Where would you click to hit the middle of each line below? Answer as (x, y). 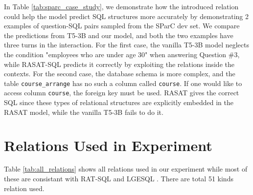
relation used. (24, 188)
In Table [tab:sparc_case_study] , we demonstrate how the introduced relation (121, 6)
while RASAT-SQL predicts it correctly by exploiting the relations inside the (119, 64)
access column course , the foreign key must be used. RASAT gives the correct (122, 93)
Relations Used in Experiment (108, 145)
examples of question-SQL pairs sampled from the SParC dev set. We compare (122, 26)
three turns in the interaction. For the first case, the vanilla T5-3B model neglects (126, 45)
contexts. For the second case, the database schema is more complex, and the (120, 74)
